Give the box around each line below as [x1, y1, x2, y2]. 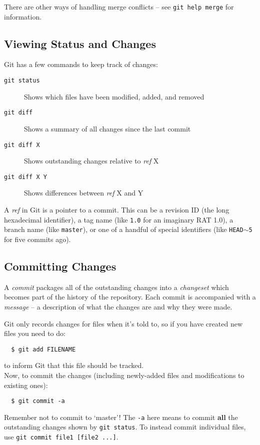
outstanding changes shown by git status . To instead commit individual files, [4, 421, 246, 432]
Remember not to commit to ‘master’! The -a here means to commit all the [4, 411, 238, 422]
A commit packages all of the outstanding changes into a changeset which [4, 281, 229, 292]
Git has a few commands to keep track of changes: [4, 59, 158, 69]
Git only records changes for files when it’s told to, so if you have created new [4, 318, 242, 328]
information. [4, 11, 42, 21]
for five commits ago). [4, 233, 71, 244]
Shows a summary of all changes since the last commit [24, 123, 191, 133]
